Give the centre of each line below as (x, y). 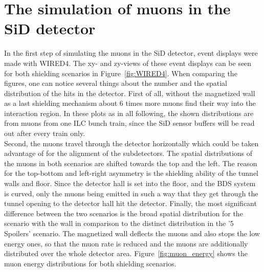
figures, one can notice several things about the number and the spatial (116, 83)
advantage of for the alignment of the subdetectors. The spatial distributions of (128, 153)
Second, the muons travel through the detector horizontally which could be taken (131, 143)
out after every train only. (45, 133)
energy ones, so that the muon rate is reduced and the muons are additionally (126, 243)
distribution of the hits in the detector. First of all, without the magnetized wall (130, 93)
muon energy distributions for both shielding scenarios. (90, 263)
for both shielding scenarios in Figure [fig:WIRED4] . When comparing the (121, 73)
